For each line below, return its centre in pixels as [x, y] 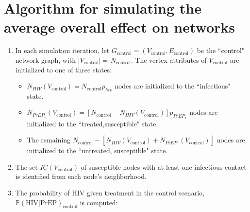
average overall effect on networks [119, 27]
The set [26, 167]
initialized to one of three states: [63, 69]
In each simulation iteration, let [62, 50]
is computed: [99, 202]
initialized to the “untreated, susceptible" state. [97, 150]
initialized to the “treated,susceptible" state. [92, 123]
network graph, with [45, 60]
